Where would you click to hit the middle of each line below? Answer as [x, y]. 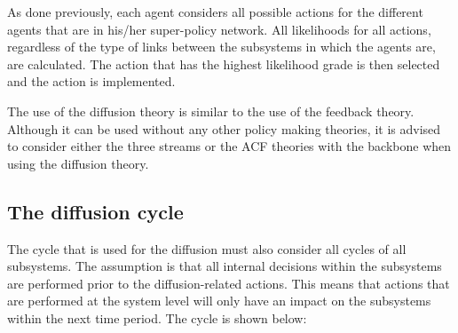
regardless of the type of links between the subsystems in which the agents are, [221, 47]
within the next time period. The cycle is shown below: [157, 317]
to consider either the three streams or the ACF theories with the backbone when [229, 146]
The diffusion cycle [95, 211]
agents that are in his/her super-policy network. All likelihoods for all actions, [219, 29]
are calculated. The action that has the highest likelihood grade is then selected [224, 63]
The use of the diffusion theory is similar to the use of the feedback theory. [211, 111]
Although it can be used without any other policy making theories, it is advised [224, 128]
